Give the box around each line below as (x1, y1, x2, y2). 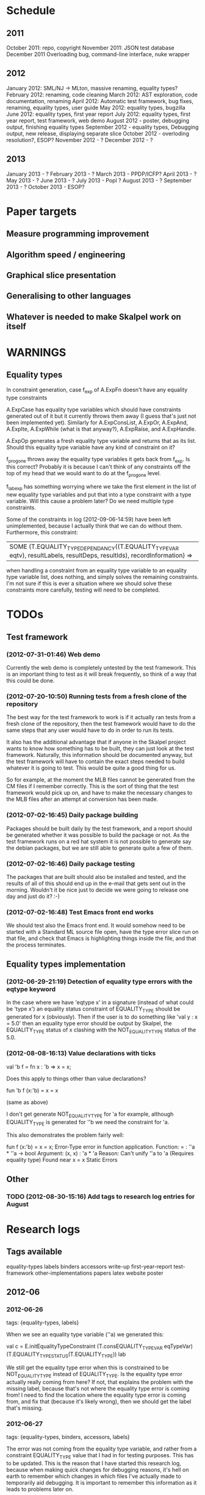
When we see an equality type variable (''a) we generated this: (6, 1331, 164, 1338)
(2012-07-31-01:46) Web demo (6, 650, 101, 659)
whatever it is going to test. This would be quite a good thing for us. (6, 764, 176, 772)
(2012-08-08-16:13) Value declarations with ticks (6, 1049, 156, 1058)
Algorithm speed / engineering (6, 249, 126, 260)
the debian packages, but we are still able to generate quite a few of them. (6, 844, 193, 851)
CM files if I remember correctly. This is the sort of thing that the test (6, 783, 179, 790)
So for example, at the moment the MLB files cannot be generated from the (6, 776, 195, 784)
